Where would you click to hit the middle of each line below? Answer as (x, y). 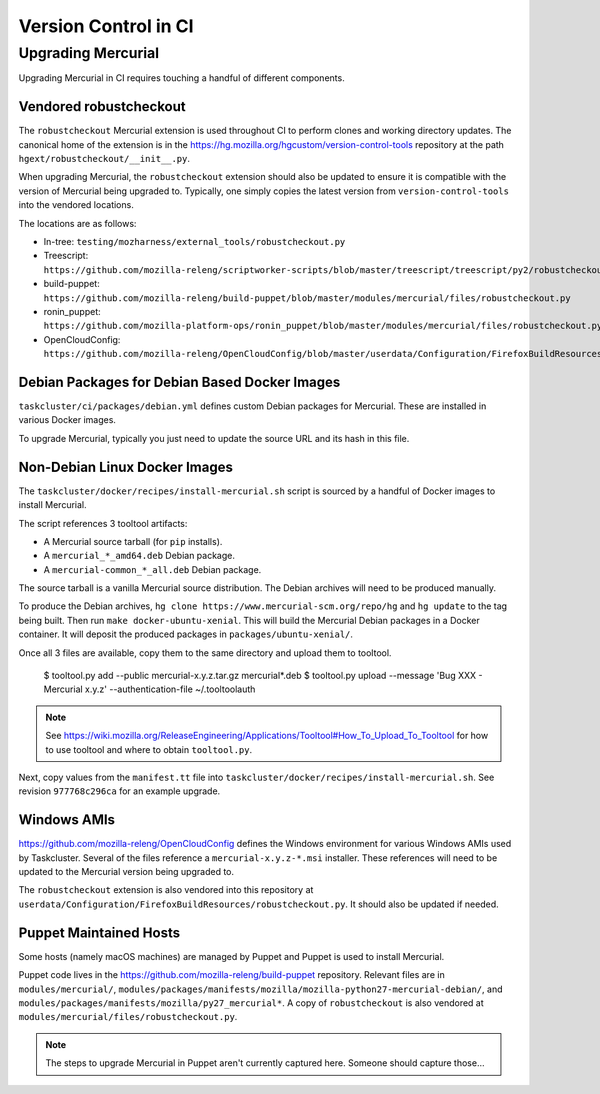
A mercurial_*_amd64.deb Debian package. (139, 556)
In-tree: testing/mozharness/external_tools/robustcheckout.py (194, 242)
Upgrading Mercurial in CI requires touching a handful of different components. (181, 78)
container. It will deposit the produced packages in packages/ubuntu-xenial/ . (186, 634)
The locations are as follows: (77, 223)
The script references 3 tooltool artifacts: (103, 523)
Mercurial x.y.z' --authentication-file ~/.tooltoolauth (149, 689)
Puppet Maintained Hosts (99, 932)
